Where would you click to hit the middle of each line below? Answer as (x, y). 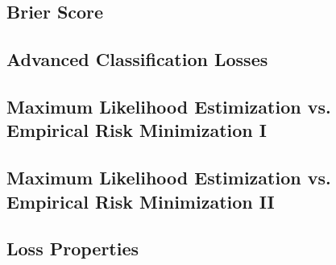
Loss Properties (73, 248)
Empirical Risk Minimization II (141, 201)
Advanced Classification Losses (137, 59)
